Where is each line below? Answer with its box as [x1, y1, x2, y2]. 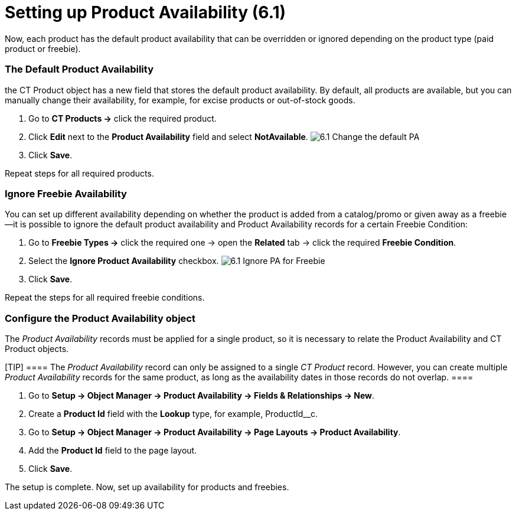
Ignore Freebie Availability [5, 187, 127, 200]
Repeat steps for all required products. [5, 168, 154, 178]
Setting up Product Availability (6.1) [5, 2, 286, 22]
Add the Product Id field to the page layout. [28, 445, 197, 455]
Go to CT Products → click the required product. [28, 113, 217, 123]
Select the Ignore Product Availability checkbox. [28, 256, 219, 266]
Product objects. [5, 344, 69, 354]
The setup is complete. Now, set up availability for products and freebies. [5, 482, 289, 492]
